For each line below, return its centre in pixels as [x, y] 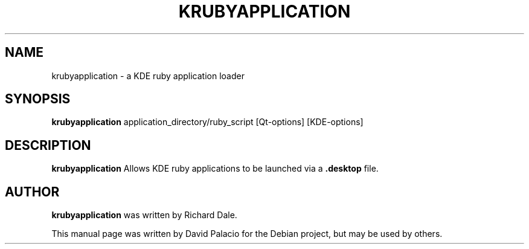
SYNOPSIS [38, 99]
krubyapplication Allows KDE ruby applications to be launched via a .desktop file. [215, 169]
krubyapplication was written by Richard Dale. [144, 215]
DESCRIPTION [48, 145]
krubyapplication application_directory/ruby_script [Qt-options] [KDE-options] [207, 122]
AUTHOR [32, 192]
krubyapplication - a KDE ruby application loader [148, 76]
